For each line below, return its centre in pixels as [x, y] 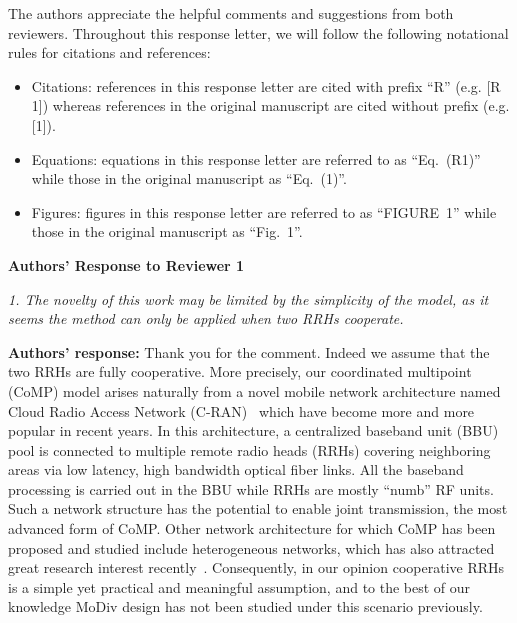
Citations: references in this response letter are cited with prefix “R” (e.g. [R [266, 85]
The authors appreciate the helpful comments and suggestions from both [231, 13]
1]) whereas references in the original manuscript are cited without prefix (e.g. [270, 105]
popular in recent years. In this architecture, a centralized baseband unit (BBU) [253, 430]
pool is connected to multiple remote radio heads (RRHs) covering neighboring [249, 449]
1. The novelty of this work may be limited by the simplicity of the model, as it [248, 298]
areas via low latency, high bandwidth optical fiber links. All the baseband [236, 469]
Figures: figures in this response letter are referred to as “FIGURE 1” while [264, 211]
